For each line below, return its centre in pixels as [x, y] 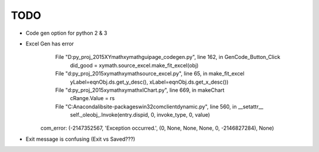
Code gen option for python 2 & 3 [66, 33]
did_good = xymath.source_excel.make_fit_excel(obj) [134, 65]
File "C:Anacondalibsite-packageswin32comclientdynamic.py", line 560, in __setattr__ [159, 107]
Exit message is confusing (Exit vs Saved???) [80, 139]
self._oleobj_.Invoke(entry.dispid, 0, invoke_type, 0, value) [140, 115]
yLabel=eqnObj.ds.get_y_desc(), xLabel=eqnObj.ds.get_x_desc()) [149, 82]
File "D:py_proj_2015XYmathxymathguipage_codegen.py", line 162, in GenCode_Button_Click [168, 57]
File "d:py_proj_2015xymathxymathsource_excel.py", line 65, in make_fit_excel [150, 74]
